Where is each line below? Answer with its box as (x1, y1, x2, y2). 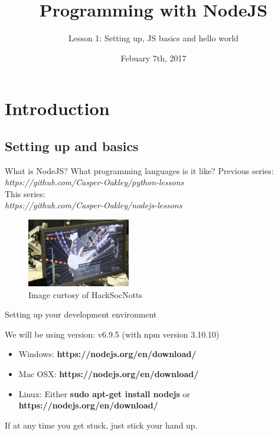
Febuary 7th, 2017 (120, 51, 187, 64)
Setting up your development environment (5, 308, 157, 320)
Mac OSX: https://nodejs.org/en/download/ (18, 367, 199, 380)
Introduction (5, 96, 110, 120)
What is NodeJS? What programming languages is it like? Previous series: (5, 164, 274, 176)
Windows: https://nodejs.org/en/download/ (18, 348, 197, 360)
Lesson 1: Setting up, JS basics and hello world (68, 32, 239, 44)
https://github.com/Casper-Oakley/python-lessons (5, 176, 184, 188)
